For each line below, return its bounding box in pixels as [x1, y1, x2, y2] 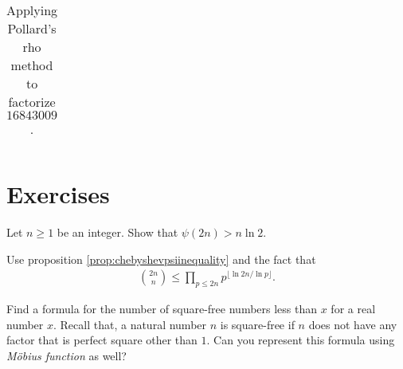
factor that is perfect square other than [6, 332, 198, 348]
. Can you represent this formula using [206, 332, 395, 348]
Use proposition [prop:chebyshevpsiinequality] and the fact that [6, 250, 316, 267]
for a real [331, 300, 376, 317]
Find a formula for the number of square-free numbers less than [6, 300, 318, 317]
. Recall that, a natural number [53, 316, 207, 332]
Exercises [6, 178, 110, 210]
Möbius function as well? [6, 347, 127, 363]
